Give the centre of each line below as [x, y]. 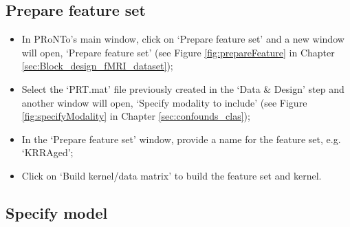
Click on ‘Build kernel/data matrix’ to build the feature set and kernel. [172, 175]
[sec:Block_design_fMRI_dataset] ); [97, 66]
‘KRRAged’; [47, 152]
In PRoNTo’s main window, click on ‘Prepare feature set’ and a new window [183, 39]
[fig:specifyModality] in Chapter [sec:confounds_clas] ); [136, 116]
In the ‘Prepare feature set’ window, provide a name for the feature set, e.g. [181, 139]
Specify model [57, 212]
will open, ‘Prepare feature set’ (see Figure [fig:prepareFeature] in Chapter [178, 52]
